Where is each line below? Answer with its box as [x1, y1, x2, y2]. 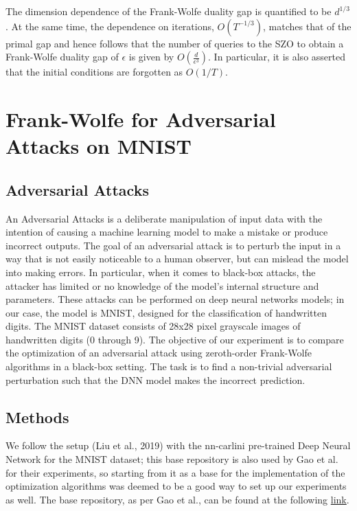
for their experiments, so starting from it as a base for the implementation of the [5, 465, 345, 479]
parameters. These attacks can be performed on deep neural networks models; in [5, 292, 345, 306]
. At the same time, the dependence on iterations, [5, 19, 214, 33]
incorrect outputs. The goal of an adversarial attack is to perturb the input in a [5, 238, 341, 252]
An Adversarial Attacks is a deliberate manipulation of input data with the [5, 211, 323, 225]
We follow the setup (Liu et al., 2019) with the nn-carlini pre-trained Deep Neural [5, 438, 351, 453]
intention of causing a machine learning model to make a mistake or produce [5, 225, 328, 239]
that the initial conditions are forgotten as [5, 65, 183, 79]
